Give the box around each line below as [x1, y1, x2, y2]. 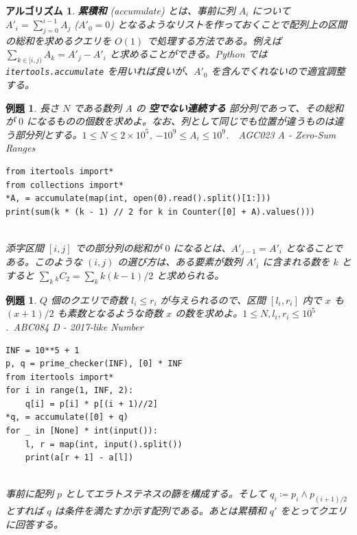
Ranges [5, 141, 36, 155]
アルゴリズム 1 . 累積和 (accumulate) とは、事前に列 [5, 3, 235, 17]
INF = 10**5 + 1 [5, 345, 80, 355]
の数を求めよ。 [175, 306, 243, 320]
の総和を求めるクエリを [5, 33, 111, 47]
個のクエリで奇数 [51, 292, 128, 307]
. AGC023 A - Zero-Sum [225, 127, 336, 141]
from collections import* [5, 180, 124, 190]
